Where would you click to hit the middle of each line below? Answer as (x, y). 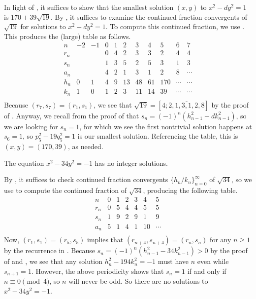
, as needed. (85, 146)
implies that (105, 240)
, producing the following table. (190, 190)
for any (221, 240)
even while (213, 261)
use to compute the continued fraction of (65, 190)
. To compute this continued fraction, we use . (175, 26)
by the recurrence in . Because (50, 250)
